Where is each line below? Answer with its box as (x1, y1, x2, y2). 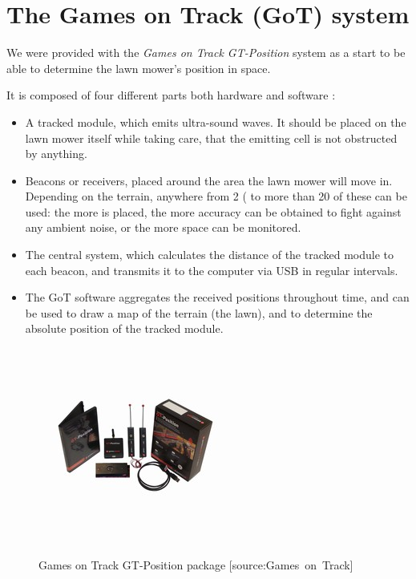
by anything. (25, 145, 87, 162)
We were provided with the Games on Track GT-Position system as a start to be (6, 44, 406, 61)
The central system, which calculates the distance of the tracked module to (25, 246, 394, 263)
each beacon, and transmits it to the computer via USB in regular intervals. (25, 261, 398, 278)
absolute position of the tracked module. (25, 320, 224, 337)
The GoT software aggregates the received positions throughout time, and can (25, 289, 410, 306)
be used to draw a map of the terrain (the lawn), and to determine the (25, 304, 373, 321)
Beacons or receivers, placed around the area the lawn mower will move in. (25, 172, 393, 188)
